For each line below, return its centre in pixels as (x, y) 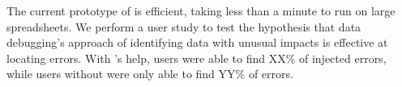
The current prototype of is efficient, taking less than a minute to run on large (201, 10)
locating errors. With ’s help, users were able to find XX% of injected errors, (197, 58)
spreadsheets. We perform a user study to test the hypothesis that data (184, 26)
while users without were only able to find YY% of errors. (150, 74)
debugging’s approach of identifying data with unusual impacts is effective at (197, 42)
